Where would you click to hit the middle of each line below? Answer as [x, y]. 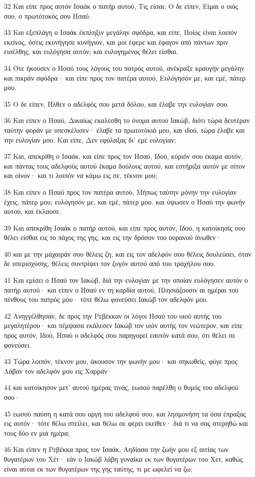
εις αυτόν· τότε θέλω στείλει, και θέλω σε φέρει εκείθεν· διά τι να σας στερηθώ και [126, 423]
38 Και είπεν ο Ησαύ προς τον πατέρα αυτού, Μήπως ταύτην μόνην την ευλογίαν [120, 192]
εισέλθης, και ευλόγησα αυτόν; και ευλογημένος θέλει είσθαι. [91, 51]
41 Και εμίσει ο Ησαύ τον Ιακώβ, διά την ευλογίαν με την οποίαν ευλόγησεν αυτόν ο [126, 280]
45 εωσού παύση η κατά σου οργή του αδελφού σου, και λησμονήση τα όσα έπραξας [125, 413]
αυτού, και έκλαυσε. [33, 211]
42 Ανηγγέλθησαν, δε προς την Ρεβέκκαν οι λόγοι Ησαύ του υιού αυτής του [113, 315]
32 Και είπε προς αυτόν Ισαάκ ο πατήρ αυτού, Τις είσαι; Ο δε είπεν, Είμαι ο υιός [121, 6]
